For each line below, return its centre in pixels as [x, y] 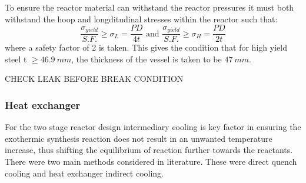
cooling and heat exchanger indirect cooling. [84, 173]
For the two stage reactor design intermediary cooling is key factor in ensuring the [153, 127]
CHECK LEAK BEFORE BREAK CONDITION [94, 79]
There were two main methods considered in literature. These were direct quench [151, 162]
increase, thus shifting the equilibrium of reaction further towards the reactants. [149, 150]
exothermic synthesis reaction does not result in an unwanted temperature [139, 138]
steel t [16, 59]
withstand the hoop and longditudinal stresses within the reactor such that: [141, 19]
